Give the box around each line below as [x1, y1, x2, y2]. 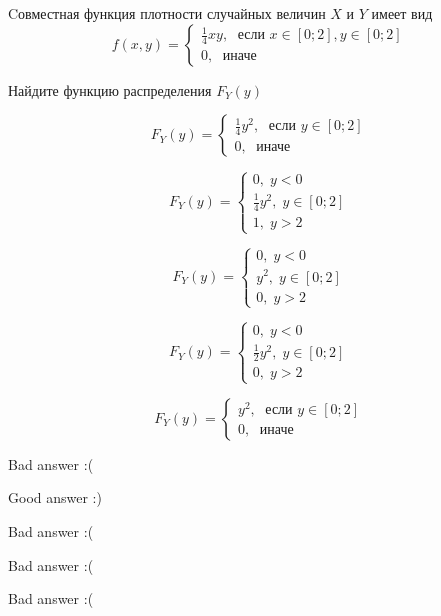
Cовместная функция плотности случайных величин [8, 3, 326, 23]
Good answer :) [8, 487, 102, 508]
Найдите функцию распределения [8, 79, 212, 100]
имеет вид [371, 3, 433, 23]
